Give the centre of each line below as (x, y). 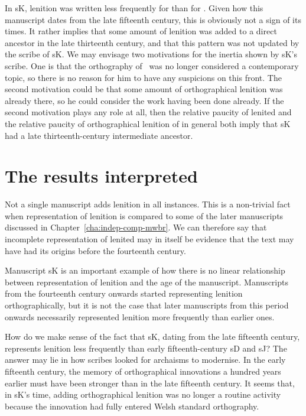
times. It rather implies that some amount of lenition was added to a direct (141, 31)
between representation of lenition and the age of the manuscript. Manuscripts (147, 282)
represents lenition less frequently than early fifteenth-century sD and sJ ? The (146, 348)
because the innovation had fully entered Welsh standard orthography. (132, 406)
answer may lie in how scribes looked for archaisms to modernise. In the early (145, 360)
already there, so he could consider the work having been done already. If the (144, 100)
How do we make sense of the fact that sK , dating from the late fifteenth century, (152, 337)
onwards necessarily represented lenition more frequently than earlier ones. (140, 316)
